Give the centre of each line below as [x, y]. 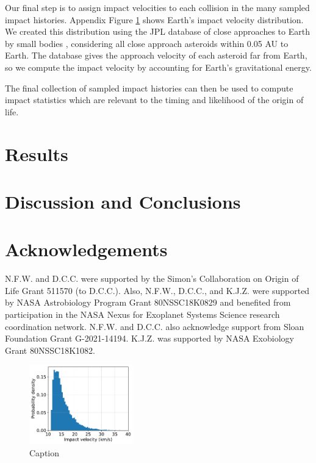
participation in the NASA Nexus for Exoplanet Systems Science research [142, 314]
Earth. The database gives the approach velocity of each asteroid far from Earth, [156, 55]
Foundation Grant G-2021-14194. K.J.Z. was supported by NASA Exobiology [149, 338]
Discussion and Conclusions [123, 201]
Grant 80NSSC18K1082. [50, 350]
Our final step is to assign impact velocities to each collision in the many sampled [157, 7]
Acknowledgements [86, 249]
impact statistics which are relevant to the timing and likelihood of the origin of [154, 100]
